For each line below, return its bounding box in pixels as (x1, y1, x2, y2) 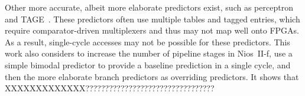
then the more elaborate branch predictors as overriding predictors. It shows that (5, 70, 299, 82)
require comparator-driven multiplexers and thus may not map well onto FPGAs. (5, 24, 299, 37)
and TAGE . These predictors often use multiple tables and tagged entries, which (5, 12, 300, 25)
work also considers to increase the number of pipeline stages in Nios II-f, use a (5, 47, 293, 59)
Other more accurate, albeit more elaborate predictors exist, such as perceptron (5, 1, 293, 13)
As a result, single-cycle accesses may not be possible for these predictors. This (5, 35, 290, 48)
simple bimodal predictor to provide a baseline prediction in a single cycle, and (5, 58, 291, 71)
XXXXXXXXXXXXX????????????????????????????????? (5, 82, 215, 94)
